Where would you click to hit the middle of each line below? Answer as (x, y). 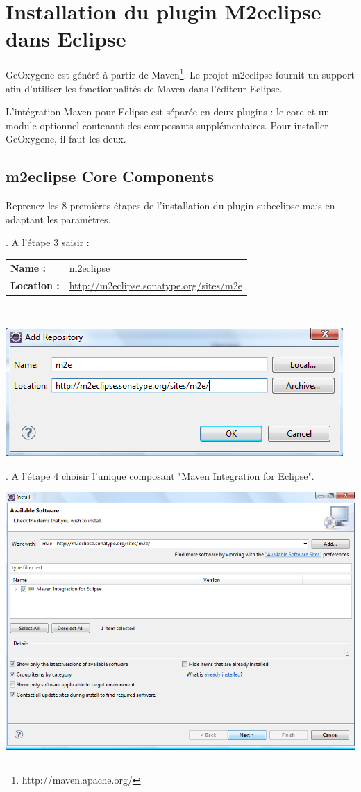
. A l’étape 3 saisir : (48, 242)
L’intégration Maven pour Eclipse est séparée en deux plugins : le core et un (168, 112)
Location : (35, 285)
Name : (28, 267)
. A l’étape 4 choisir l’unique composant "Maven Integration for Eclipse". (160, 475)
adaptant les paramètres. (58, 219)
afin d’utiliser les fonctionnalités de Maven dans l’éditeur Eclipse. (144, 88)
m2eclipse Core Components (110, 176)
